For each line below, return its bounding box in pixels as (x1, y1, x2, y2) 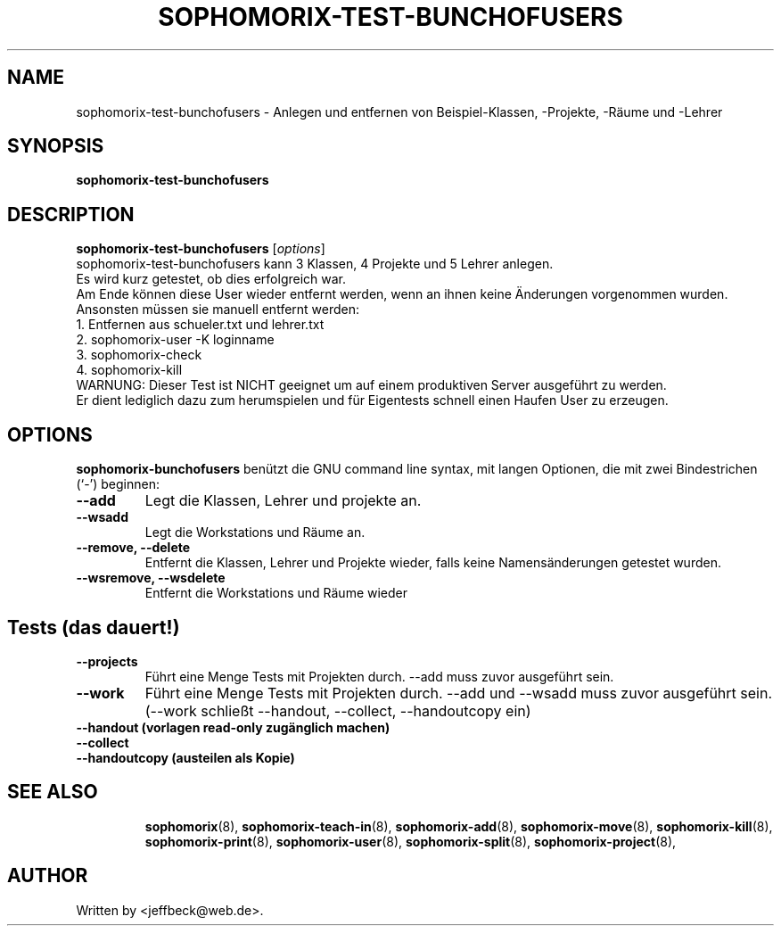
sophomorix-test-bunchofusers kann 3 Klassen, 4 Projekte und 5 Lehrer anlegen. (76, 256, 554, 272)
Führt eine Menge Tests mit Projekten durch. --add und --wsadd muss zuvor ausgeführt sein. (144, 683, 773, 702)
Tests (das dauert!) (7, 615, 180, 639)
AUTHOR (7, 864, 88, 888)
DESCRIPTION (7, 202, 135, 226)
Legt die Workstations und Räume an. (144, 524, 366, 541)
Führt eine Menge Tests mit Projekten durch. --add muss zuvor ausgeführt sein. (144, 668, 614, 684)
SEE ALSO (7, 780, 98, 804)
